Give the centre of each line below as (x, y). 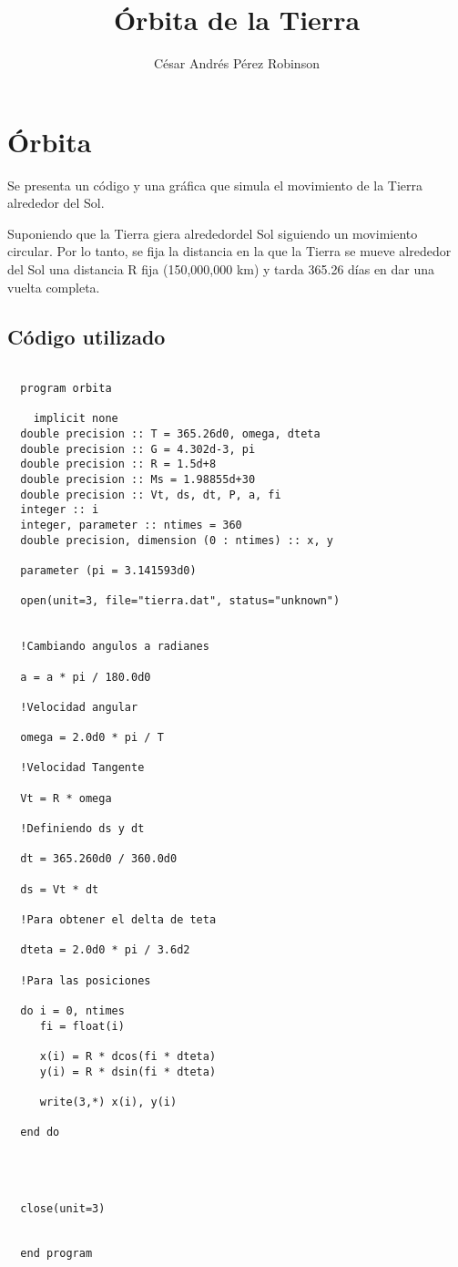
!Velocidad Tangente (82, 768)
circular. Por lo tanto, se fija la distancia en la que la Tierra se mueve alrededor (229, 251)
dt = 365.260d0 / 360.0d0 (99, 859)
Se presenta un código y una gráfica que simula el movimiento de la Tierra (215, 185)
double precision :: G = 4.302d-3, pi (138, 449)
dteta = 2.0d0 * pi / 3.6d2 (105, 950)
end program (56, 1254)
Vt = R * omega (66, 798)
